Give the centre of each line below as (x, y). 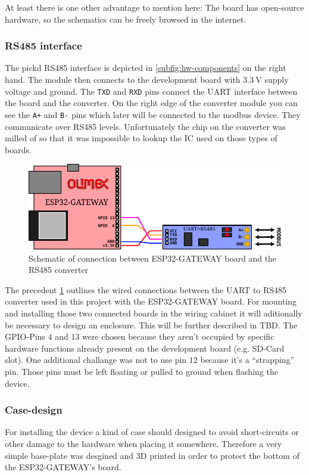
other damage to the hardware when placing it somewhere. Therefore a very (143, 444)
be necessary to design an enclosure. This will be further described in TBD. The (151, 325)
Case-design (34, 410)
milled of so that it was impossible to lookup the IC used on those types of (141, 138)
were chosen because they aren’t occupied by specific (178, 336)
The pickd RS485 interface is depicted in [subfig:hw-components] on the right (146, 68)
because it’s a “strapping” (247, 360)
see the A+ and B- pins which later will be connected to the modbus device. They (153, 114)
